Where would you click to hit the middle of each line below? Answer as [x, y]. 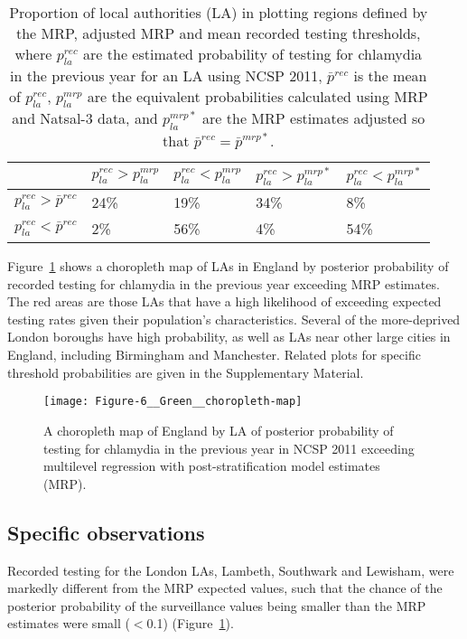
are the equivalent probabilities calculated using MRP [257, 97]
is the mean [390, 76]
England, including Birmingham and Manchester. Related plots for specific [214, 355]
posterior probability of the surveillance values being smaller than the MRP [217, 605]
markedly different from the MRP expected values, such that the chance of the [225, 588]
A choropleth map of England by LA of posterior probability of [219, 430]
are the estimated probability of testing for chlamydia [253, 54]
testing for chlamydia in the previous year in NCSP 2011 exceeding [229, 448]
